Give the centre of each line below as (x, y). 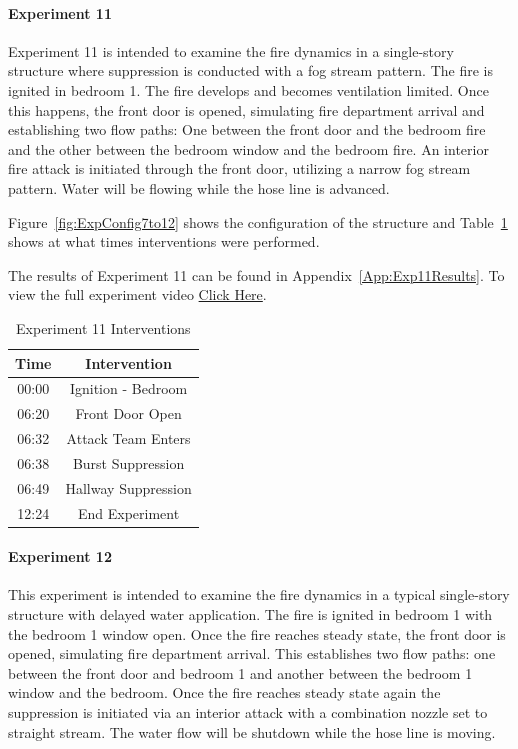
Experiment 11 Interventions (103, 327)
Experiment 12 (60, 556)
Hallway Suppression (128, 487)
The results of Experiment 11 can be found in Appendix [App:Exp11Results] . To (256, 274)
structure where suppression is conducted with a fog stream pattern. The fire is (250, 70)
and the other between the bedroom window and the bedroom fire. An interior (248, 148)
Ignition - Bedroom (128, 388)
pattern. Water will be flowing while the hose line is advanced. (199, 187)
